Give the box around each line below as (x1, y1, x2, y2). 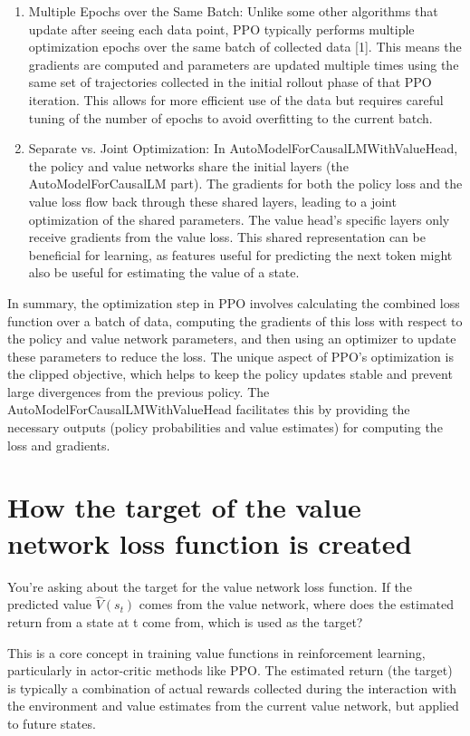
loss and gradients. (7, 435, 110, 454)
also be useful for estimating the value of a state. (28, 263, 300, 282)
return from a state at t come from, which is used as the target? (7, 612, 363, 631)
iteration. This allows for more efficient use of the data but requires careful (28, 90, 444, 109)
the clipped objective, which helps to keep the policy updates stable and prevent (7, 364, 453, 383)
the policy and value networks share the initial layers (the (28, 156, 349, 175)
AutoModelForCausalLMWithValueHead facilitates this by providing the (7, 400, 410, 419)
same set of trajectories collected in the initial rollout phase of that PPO (28, 73, 432, 92)
